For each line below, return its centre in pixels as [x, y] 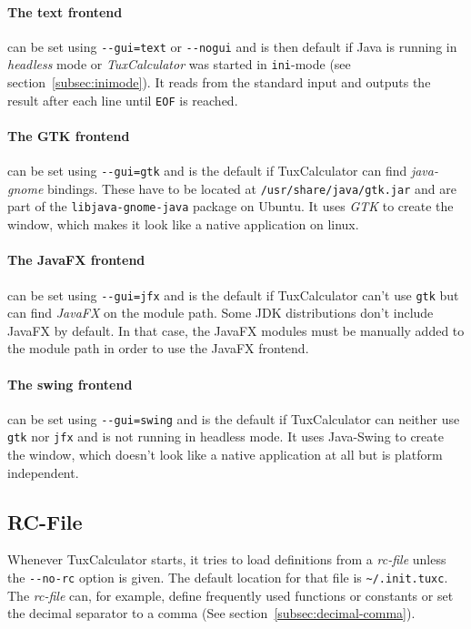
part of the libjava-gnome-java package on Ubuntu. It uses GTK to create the [230, 206]
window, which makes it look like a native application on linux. [183, 224]
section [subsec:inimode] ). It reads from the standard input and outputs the [219, 82]
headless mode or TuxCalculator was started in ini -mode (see [179, 64]
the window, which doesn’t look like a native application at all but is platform [225, 455]
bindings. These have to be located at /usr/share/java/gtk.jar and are [252, 188]
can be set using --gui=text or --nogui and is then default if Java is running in [232, 46]
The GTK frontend [69, 135]
